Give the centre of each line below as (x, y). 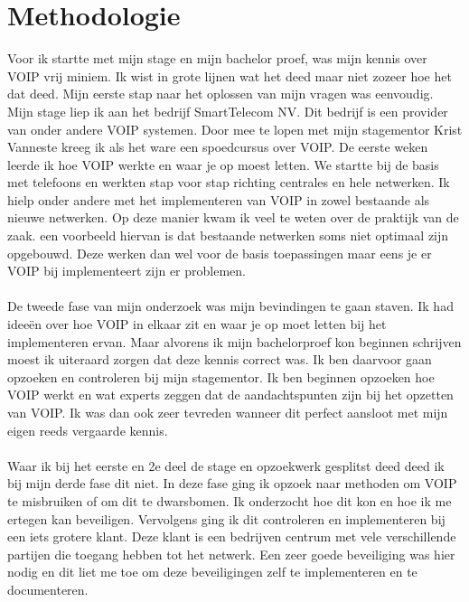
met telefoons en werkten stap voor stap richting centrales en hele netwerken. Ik (229, 182)
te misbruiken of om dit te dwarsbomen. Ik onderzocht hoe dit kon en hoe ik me (230, 500)
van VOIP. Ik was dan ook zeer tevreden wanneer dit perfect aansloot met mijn (228, 412)
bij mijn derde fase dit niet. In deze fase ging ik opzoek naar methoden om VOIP (232, 483)
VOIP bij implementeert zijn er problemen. (127, 271)
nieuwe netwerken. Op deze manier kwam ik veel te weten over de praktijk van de (233, 217)
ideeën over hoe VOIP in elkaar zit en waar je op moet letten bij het (197, 324)
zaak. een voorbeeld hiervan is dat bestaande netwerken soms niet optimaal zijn (228, 235)
